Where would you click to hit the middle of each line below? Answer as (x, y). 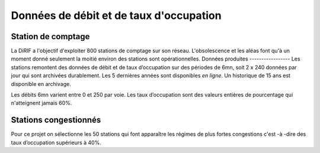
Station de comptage (50, 36)
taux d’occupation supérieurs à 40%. (56, 142)
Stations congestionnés (56, 120)
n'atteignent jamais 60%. (41, 103)
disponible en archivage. (41, 84)
